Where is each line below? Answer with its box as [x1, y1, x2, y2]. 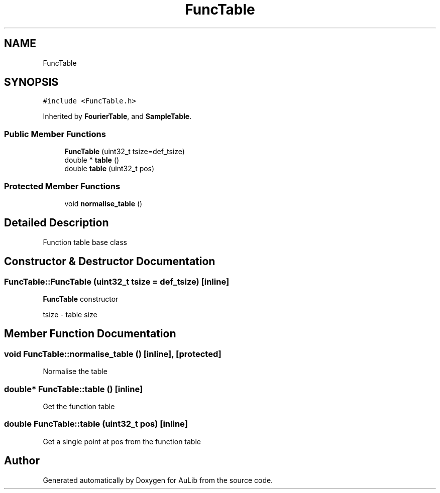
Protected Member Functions [4, 181, 121, 191]
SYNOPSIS [4, 76, 59, 89]
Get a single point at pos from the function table [43, 437, 201, 446]
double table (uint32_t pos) [64, 164, 155, 173]
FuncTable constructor [43, 295, 119, 303]
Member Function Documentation [4, 327, 176, 340]
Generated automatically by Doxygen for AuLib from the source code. [43, 475, 273, 484]
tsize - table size [43, 310, 97, 319]
